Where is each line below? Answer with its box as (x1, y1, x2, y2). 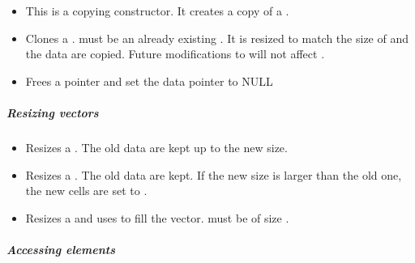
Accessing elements (6, 240, 115, 257)
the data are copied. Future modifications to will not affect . (25, 45, 325, 62)
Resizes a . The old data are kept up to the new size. (25, 138, 288, 155)
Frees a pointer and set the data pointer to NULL (25, 72, 273, 89)
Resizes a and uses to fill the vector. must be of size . (25, 209, 289, 226)
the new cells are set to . (25, 182, 148, 199)
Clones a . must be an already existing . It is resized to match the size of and (25, 29, 409, 46)
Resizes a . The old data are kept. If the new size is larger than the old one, (25, 166, 402, 183)
